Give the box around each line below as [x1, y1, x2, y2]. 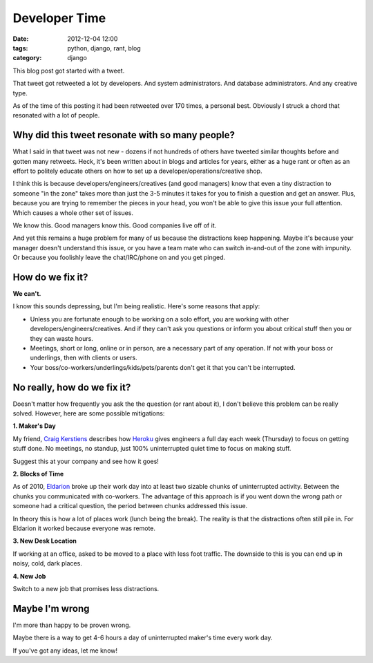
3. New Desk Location [12, 536, 77, 545]
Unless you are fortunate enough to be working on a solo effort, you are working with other [30, 315, 289, 323]
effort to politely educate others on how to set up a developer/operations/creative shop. [12, 167, 262, 175]
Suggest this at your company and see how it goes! [12, 457, 159, 465]
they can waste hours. [30, 334, 93, 342]
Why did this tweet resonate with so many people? [12, 129, 235, 141]
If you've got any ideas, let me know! [12, 646, 117, 655]
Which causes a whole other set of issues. [12, 208, 134, 217]
